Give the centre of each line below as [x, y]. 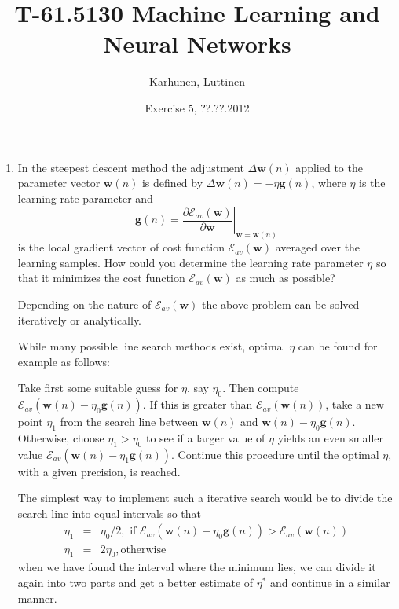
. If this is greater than [198, 404]
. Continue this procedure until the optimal [275, 454]
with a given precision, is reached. [99, 471]
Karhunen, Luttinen [197, 81]
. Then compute [261, 388]
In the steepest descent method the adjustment [131, 167]
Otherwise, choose [61, 437]
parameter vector [59, 183]
